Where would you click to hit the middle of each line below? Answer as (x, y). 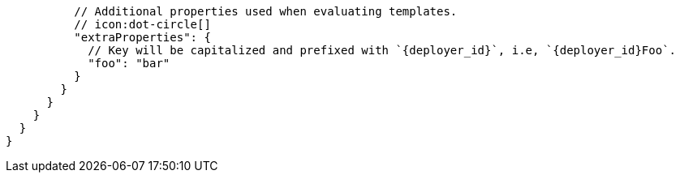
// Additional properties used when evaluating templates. (266, 11)
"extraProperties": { (142, 37)
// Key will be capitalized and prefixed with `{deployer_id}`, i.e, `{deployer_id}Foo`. (382, 50)
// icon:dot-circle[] (142, 24)
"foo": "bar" (129, 63)
